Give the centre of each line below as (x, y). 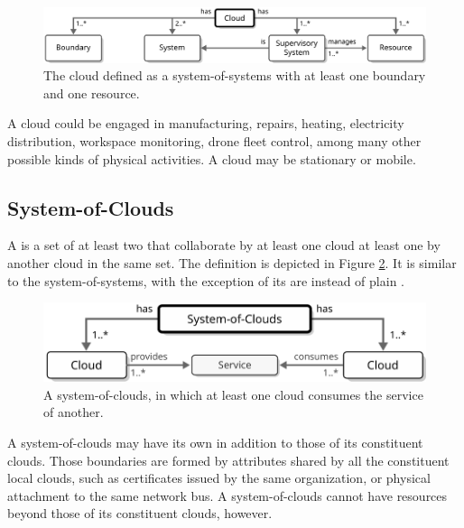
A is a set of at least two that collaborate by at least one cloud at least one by (224, 245)
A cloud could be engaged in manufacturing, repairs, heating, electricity (206, 123)
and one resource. (92, 93)
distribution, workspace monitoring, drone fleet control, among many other (214, 141)
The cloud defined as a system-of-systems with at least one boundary (235, 75)
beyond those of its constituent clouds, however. (140, 513)
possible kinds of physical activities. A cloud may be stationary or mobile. (212, 158)
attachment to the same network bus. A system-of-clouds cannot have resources (227, 495)
